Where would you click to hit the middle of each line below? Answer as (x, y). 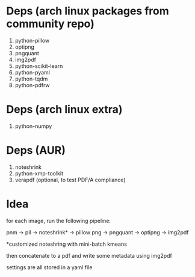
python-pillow (32, 40)
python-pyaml (32, 72)
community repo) (50, 24)
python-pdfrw (32, 85)
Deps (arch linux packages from (88, 11)
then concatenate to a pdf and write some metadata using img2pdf (89, 255)
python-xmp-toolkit (39, 173)
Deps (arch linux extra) (64, 110)
